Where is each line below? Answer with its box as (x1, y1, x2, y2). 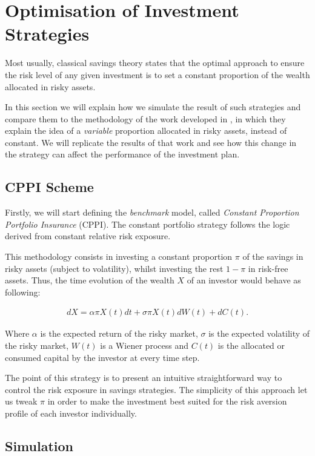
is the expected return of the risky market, (40, 327, 198, 340)
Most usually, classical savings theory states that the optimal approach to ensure (5, 56, 305, 69)
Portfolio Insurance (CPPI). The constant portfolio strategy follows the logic (5, 217, 290, 230)
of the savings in (242, 250, 303, 263)
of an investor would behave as (187, 274, 301, 286)
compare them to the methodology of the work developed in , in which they (5, 112, 286, 125)
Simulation (5, 437, 74, 455)
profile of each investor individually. (5, 407, 137, 420)
